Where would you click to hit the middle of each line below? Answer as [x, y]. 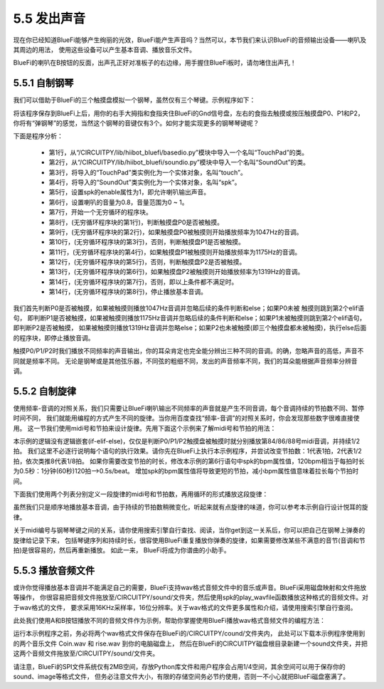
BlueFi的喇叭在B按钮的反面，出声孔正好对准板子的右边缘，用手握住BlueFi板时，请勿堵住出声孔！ [155, 63]
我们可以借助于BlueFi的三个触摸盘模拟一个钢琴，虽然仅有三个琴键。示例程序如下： [134, 100]
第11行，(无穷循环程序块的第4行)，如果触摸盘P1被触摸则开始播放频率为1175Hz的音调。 [175, 252]
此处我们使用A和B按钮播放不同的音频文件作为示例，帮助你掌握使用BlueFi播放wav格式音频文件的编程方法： [170, 621]
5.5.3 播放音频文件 [54, 570]
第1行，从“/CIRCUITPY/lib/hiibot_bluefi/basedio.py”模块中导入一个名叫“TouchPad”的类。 [178, 152]
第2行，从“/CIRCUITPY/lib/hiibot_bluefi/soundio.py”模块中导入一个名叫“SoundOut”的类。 [179, 162]
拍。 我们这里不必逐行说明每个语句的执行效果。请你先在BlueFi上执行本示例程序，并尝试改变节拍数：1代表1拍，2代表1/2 [187, 451]
